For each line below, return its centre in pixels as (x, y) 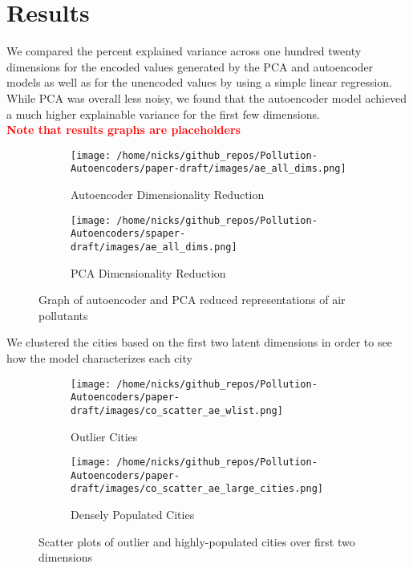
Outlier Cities (104, 436)
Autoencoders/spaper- (128, 234)
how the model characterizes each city (99, 357)
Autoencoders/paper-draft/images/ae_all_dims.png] (209, 169)
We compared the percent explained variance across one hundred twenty (184, 51)
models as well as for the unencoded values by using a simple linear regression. (200, 82)
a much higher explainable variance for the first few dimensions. (163, 114)
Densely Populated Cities (133, 515)
